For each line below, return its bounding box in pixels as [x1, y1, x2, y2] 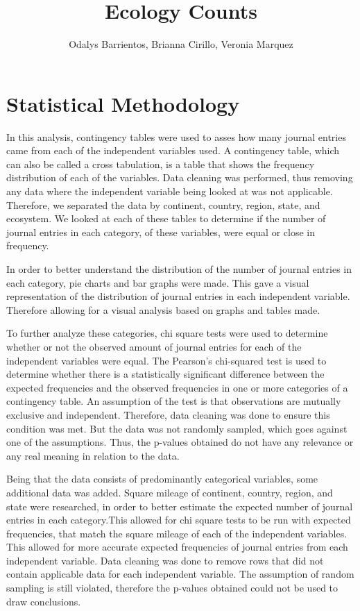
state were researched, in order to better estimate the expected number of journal [6, 499, 353, 513]
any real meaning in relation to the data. [6, 448, 180, 462]
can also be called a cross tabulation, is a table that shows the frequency [6, 156, 315, 171]
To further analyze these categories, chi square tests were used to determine [6, 326, 328, 340]
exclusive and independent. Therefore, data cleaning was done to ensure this [6, 407, 330, 421]
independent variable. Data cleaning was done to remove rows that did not [6, 553, 324, 567]
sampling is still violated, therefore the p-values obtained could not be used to [6, 580, 338, 595]
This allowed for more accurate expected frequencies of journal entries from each [6, 539, 348, 554]
